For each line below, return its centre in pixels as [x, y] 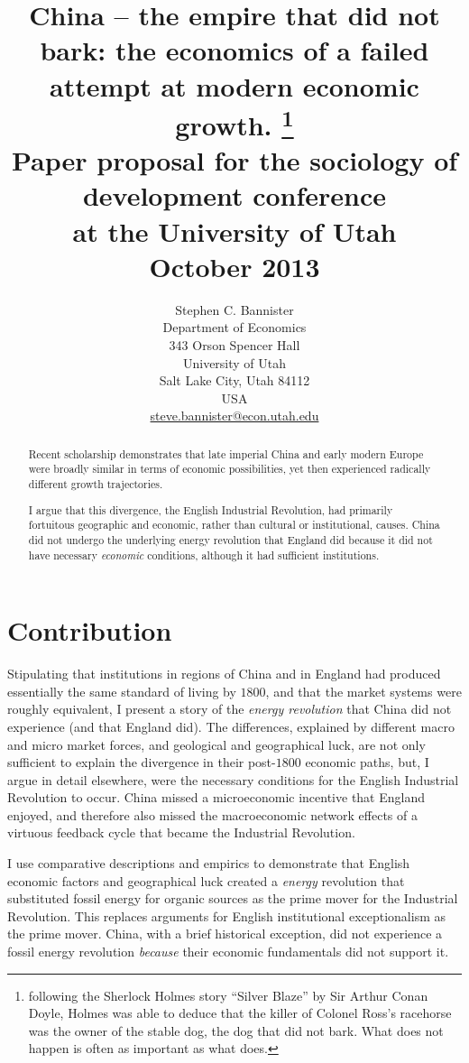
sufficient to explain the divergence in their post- [142, 762]
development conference [234, 195]
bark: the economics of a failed [234, 50]
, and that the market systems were [363, 691]
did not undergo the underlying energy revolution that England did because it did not [230, 539]
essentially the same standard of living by [122, 691]
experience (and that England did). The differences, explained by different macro [231, 726]
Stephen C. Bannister [234, 309]
